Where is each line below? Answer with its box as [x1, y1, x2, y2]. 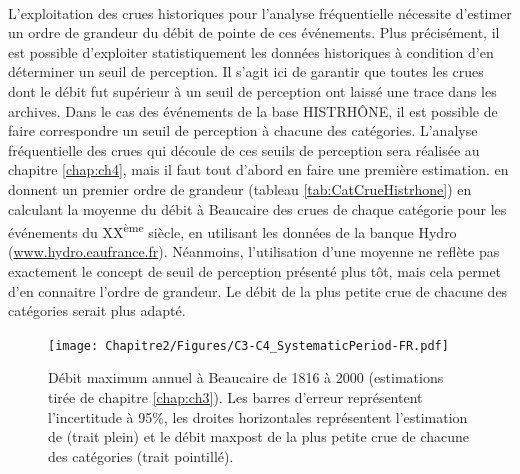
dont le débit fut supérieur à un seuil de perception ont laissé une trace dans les [8, 80, 497, 101]
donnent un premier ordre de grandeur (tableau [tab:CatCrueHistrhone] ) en [8, 178, 472, 199]
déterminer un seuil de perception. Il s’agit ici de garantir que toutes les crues [8, 61, 484, 82]
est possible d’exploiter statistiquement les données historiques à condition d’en [8, 41, 494, 62]
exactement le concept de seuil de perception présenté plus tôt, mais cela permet [8, 260, 502, 281]
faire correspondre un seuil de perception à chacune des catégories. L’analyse [8, 120, 478, 141]
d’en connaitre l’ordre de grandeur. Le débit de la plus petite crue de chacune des [8, 280, 508, 301]
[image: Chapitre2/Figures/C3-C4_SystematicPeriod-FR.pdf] [48, 338, 449, 353]
